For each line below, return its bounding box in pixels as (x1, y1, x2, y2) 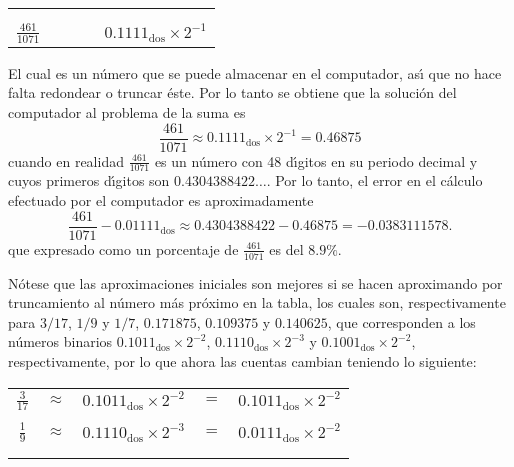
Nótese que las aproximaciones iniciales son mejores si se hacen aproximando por (8, 272, 503, 293)
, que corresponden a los (327, 311, 476, 332)
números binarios (8, 331, 113, 352)
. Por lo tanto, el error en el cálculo (266, 170, 483, 191)
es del (269, 238, 304, 259)
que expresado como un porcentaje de (8, 238, 239, 259)
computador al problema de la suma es (8, 102, 246, 122)
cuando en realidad (8, 150, 124, 171)
